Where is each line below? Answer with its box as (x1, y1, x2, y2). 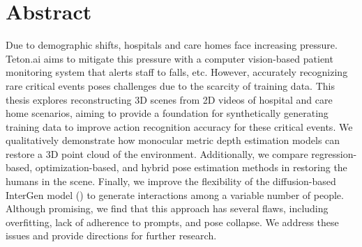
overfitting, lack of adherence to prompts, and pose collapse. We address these (6, 214, 339, 229)
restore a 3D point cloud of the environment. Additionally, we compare (6, 146, 308, 161)
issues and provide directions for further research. (6, 228, 217, 243)
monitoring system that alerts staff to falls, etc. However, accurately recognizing (6, 65, 348, 79)
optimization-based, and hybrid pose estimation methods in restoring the (35, 160, 347, 175)
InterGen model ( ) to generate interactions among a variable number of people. (6, 187, 344, 202)
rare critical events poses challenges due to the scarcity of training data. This (6, 78, 335, 93)
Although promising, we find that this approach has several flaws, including (6, 201, 329, 216)
